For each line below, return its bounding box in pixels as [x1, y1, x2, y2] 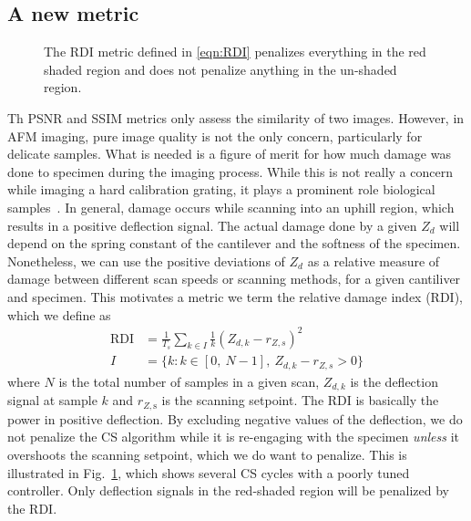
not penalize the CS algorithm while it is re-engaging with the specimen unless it [7, 427, 459, 446]
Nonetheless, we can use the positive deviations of [7, 251, 285, 270]
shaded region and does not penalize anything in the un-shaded [44, 59, 397, 78]
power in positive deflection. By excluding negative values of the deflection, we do [7, 409, 463, 428]
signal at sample [7, 391, 97, 410]
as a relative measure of [307, 251, 440, 270]
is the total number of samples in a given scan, [58, 371, 320, 391]
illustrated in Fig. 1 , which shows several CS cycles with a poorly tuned [7, 463, 410, 482]
